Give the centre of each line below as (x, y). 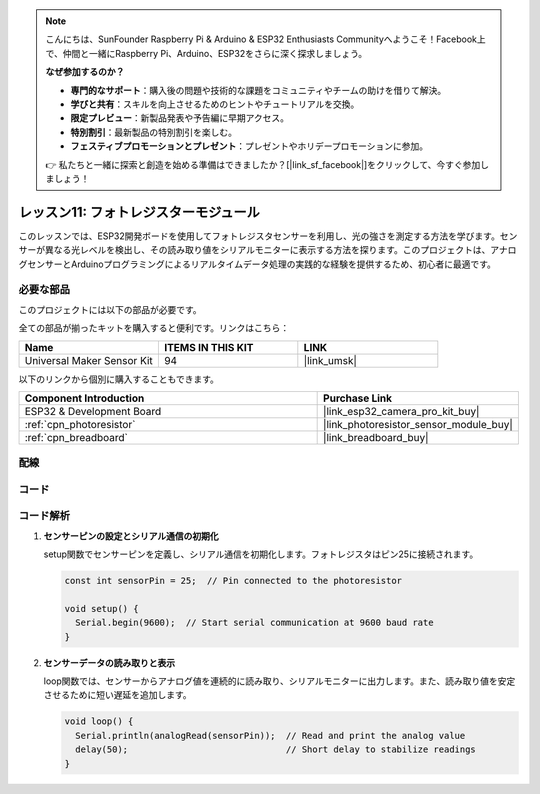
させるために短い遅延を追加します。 (117, 695)
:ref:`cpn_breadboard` (76, 437)
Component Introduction (84, 398)
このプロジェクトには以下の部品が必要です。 (110, 309)
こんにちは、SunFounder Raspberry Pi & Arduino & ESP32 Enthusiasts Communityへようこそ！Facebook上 (266, 39)
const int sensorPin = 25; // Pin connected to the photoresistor (233, 581)
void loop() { (99, 721)
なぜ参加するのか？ (85, 72)
